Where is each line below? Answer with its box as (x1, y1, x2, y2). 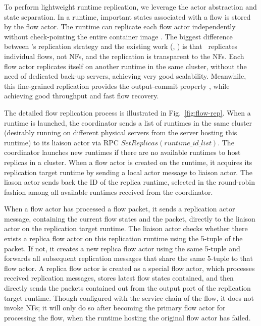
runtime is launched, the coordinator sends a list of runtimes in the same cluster (4, 117, 252, 128)
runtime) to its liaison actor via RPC (4, 137, 119, 147)
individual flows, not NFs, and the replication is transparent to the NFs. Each (4, 50, 244, 61)
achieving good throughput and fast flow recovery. (4, 90, 159, 101)
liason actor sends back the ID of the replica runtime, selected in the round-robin (4, 177, 255, 187)
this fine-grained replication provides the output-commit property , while (4, 80, 230, 91)
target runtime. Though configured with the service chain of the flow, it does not (4, 292, 254, 303)
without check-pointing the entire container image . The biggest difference (4, 31, 233, 41)
